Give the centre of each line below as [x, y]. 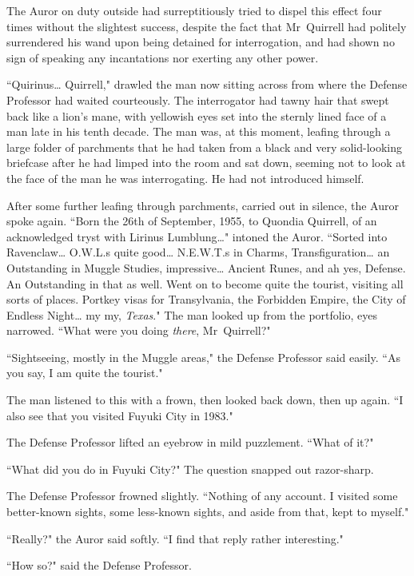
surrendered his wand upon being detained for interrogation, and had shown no [201, 42]
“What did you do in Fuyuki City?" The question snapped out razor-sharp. [190, 469]
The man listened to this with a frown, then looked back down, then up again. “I [205, 400]
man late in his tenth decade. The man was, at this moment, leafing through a [199, 131]
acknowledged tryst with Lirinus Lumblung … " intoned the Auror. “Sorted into [197, 236]
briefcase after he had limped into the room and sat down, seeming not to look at [206, 163]
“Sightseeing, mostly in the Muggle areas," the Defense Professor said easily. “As [203, 357]
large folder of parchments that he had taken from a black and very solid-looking [205, 147]
